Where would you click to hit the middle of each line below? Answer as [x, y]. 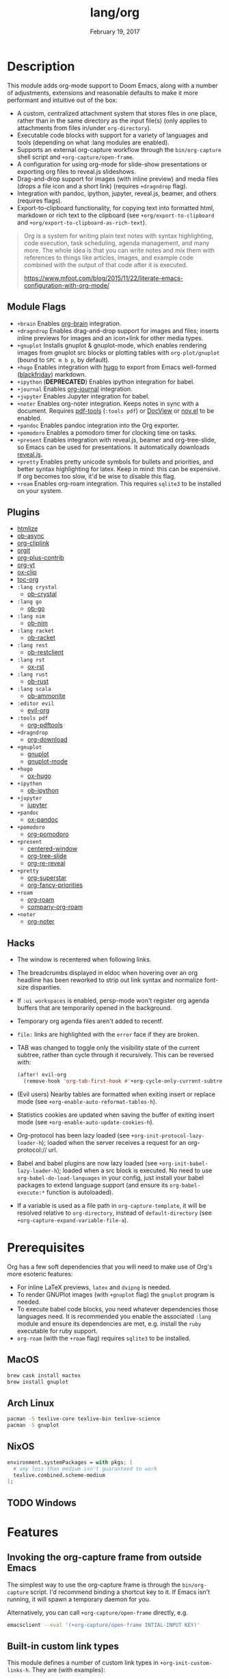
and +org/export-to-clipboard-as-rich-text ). [82, 222]
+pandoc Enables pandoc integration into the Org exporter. [98, 425]
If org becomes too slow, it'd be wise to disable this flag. [96, 476]
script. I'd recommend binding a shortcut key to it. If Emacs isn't [120, 1592]
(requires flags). [40, 201]
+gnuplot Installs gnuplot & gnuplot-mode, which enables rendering [112, 345]
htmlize [27, 529]
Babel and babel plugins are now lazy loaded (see [87, 1163]
